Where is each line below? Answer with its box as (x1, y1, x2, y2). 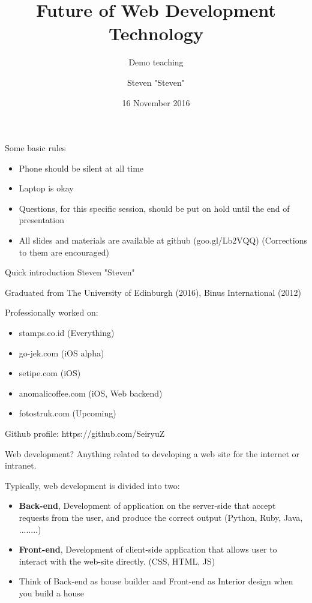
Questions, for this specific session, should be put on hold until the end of (19, 202, 290, 214)
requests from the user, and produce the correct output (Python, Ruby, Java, (19, 511, 303, 523)
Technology (109, 21, 203, 46)
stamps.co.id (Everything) (19, 326, 115, 339)
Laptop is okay (19, 182, 74, 194)
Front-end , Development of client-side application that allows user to (19, 543, 277, 556)
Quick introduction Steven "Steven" (5, 266, 135, 278)
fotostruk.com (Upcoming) (19, 407, 116, 419)
